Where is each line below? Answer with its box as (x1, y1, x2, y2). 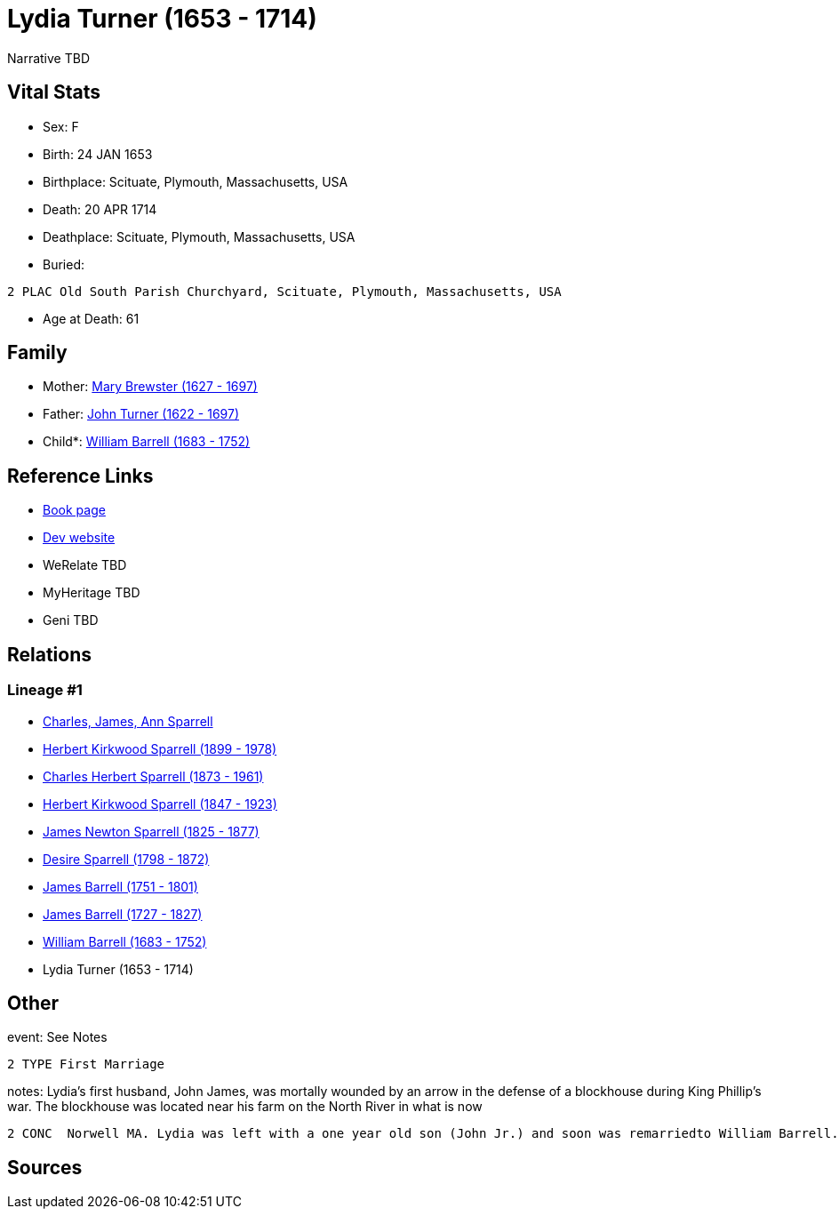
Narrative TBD (7, 50, 90, 66)
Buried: (43, 256, 85, 272)
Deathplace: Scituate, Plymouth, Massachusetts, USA (43, 228, 356, 244)
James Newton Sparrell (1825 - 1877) (43, 823, 260, 839)
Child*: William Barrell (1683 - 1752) (43, 434, 251, 450)
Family (7, 341, 68, 364)
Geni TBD (43, 612, 99, 628)
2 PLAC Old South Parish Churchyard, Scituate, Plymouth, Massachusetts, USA (7, 284, 562, 299)
